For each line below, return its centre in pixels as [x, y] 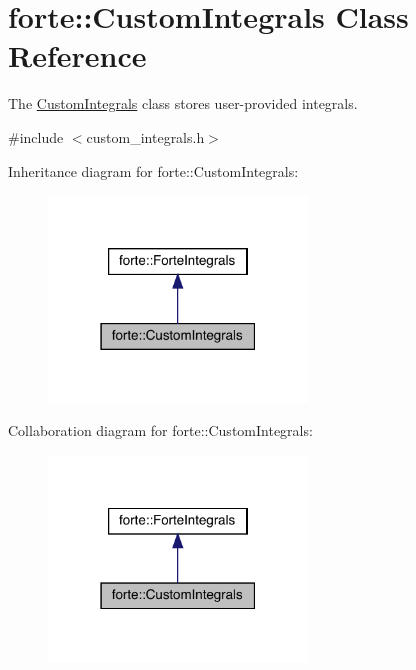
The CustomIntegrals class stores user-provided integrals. [183, 103]
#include [36, 136]
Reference [77, 55]
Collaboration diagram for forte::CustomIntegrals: [160, 430]
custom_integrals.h [145, 136]
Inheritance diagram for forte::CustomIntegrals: [153, 170]
